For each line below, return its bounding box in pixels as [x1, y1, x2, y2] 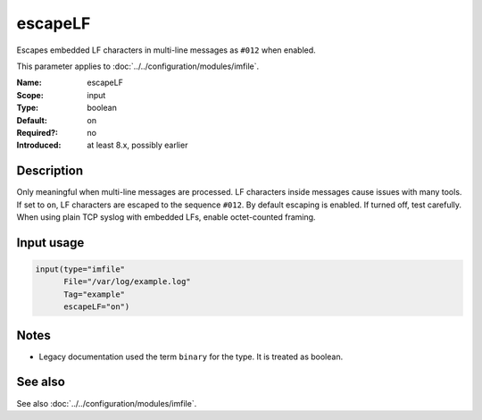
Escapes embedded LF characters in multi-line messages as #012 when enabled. [16, 45, 316, 55]
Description [16, 164, 84, 179]
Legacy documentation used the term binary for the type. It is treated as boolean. [38, 351, 344, 362]
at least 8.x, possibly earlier [87, 139, 188, 151]
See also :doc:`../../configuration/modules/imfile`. [16, 398, 197, 408]
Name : [16, 77, 42, 88]
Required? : [16, 127, 58, 138]
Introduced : [16, 139, 62, 151]
